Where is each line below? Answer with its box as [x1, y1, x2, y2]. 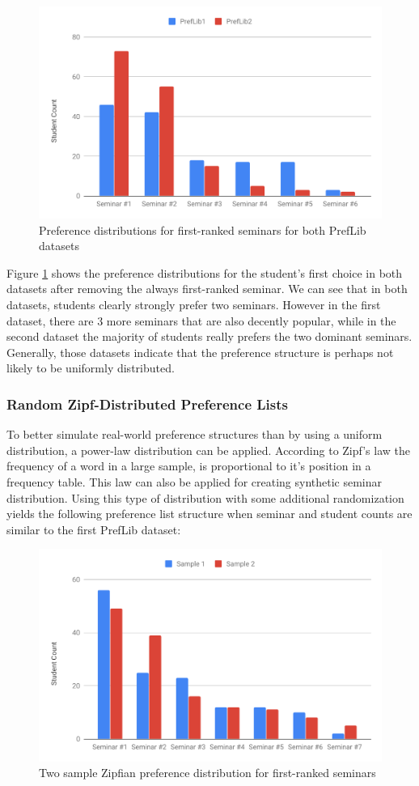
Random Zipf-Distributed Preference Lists [6, 393, 288, 414]
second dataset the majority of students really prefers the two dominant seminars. [6, 328, 413, 345]
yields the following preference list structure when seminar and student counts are [6, 505, 413, 522]
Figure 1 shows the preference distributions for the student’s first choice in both [6, 264, 403, 281]
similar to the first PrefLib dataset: [6, 520, 181, 537]
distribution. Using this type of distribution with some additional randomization [6, 489, 404, 506]
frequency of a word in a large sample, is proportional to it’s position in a [6, 457, 371, 474]
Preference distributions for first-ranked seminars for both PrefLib [39, 221, 366, 238]
